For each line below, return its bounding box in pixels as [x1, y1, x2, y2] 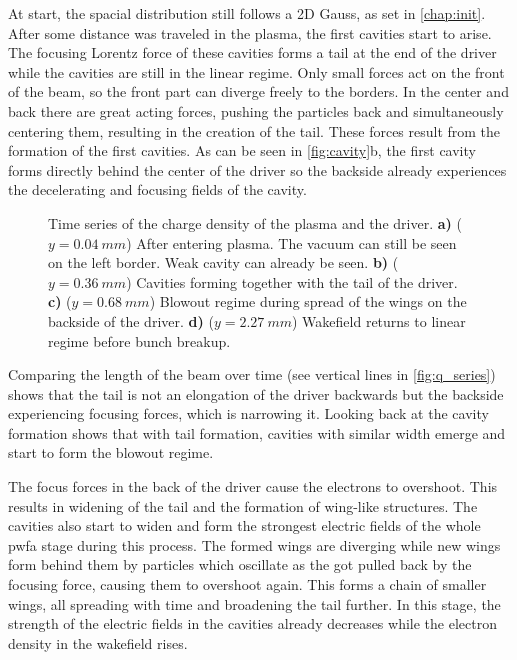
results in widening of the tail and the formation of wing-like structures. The [8, 495, 478, 516]
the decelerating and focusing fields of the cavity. [8, 179, 307, 200]
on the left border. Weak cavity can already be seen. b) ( [48, 252, 399, 273]
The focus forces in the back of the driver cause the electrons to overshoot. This [8, 476, 498, 497]
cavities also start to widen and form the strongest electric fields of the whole [8, 515, 481, 536]
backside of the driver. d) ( [48, 310, 214, 331]
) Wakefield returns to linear [292, 310, 466, 331]
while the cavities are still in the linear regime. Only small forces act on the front [8, 61, 505, 82]
